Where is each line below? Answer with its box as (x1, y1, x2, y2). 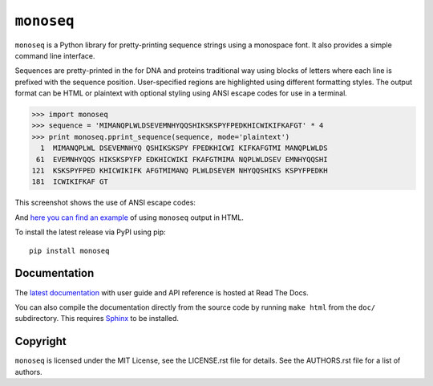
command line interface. (14, 51, 95, 60)
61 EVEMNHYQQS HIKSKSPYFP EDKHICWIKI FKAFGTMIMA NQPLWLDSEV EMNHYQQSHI (36, 155, 328, 164)
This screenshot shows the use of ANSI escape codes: (14, 197, 196, 208)
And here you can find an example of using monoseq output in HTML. (14, 213, 245, 222)
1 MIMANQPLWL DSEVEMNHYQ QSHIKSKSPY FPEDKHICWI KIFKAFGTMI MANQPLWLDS (40, 144, 328, 152)
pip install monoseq (29, 246, 110, 255)
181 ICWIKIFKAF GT (31, 177, 108, 186)
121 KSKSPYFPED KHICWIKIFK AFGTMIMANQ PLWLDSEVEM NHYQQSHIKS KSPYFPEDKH (31, 166, 328, 176)
